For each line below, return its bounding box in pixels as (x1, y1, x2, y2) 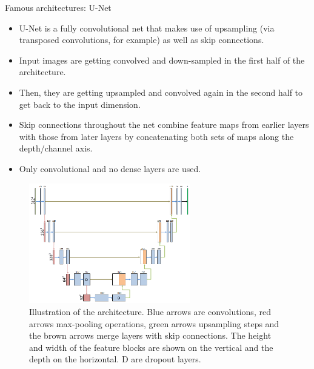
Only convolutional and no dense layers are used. (19, 162, 201, 175)
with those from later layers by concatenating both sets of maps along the (19, 130, 294, 142)
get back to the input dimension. (19, 98, 141, 110)
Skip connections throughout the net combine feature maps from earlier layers (19, 118, 309, 131)
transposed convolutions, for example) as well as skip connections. (19, 33, 264, 46)
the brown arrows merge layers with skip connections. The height (29, 329, 272, 342)
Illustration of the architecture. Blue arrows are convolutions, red (29, 305, 271, 317)
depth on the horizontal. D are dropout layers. (29, 353, 201, 365)
